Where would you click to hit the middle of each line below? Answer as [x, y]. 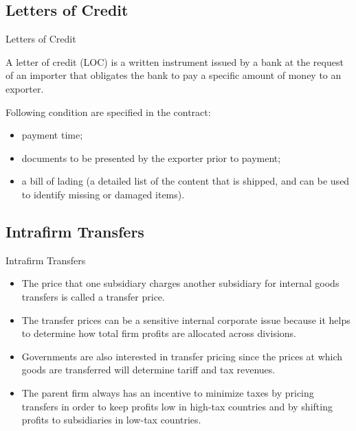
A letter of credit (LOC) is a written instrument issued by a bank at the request [175, 61]
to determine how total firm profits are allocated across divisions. [159, 333]
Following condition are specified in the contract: [108, 112]
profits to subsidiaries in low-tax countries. [111, 420]
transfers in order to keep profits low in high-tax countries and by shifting [177, 406]
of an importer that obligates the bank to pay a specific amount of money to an [174, 75]
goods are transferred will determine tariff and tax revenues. [148, 370]
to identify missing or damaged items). [103, 194]
